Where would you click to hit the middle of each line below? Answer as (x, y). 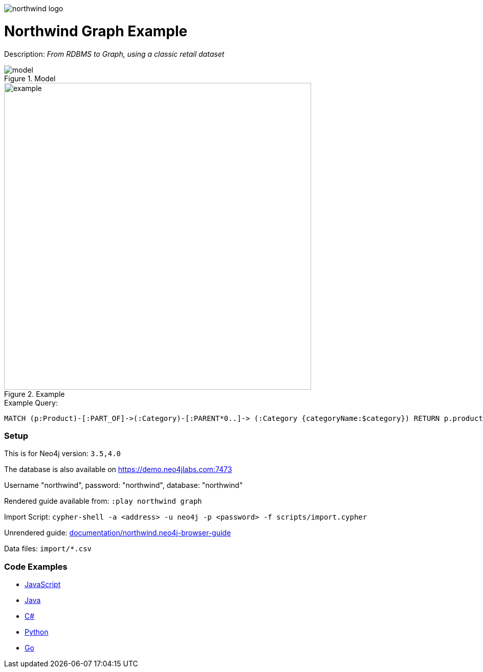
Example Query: (31, 402)
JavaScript (43, 584)
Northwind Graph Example (96, 31)
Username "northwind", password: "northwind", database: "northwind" (124, 485)
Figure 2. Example (35, 394)
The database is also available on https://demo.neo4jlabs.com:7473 (118, 469)
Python (37, 632)
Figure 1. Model (30, 78)
